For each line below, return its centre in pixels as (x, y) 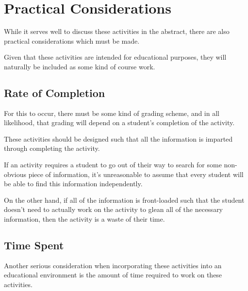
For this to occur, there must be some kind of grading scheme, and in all (112, 113)
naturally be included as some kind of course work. (80, 66)
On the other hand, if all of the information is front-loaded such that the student (124, 200)
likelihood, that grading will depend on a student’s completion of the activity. (119, 122)
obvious (15, 174)
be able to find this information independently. (73, 184)
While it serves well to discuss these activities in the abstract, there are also (117, 31)
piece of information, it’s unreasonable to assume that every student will (136, 174)
